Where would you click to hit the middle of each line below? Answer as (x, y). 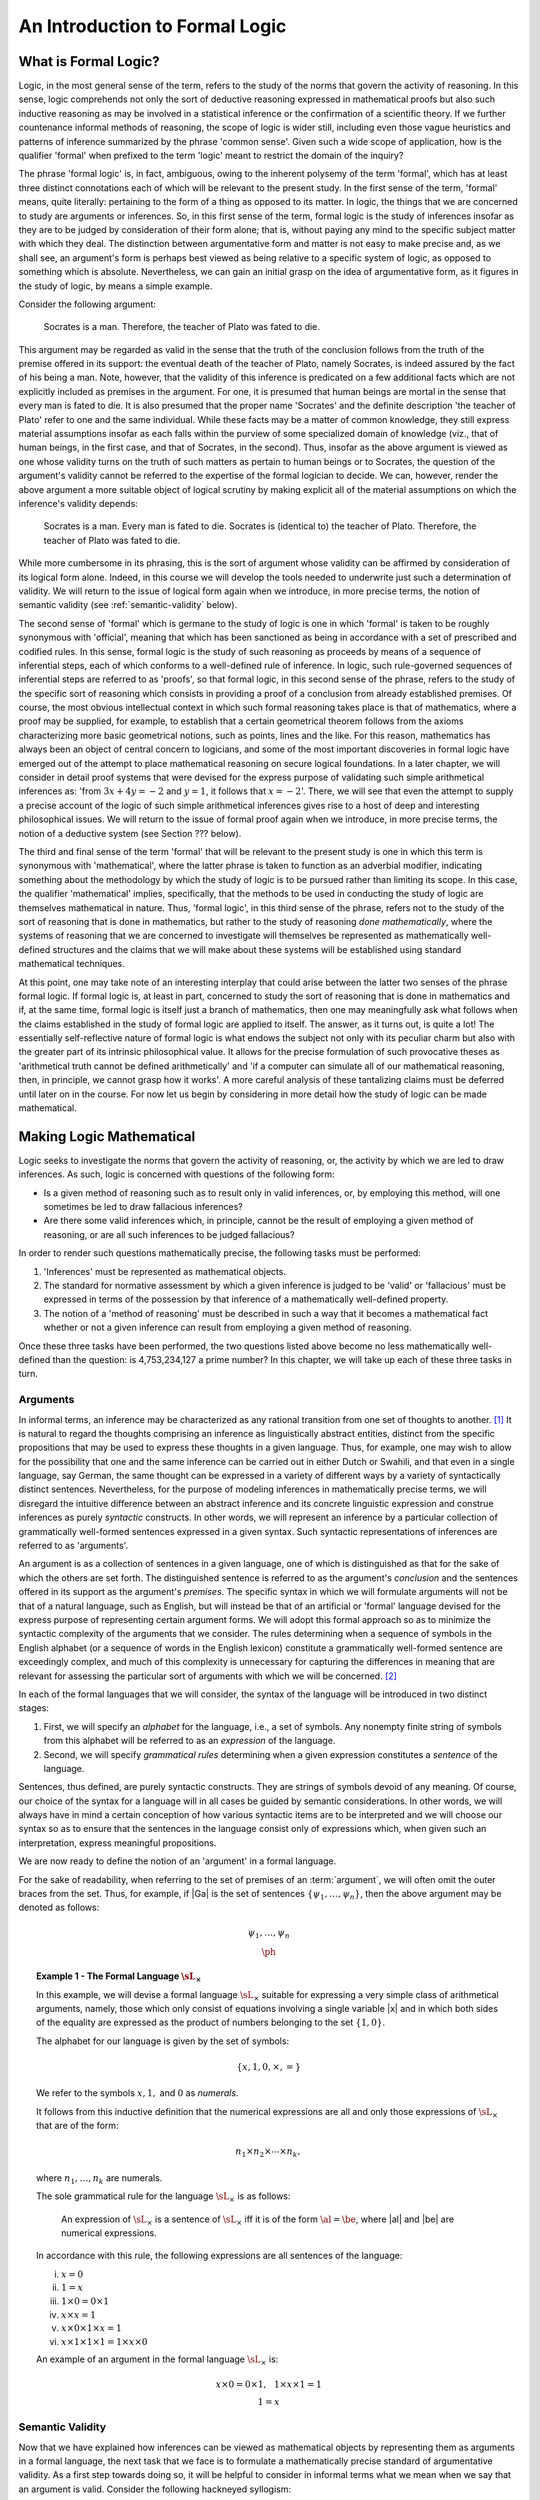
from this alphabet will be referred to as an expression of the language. (189, 1741)
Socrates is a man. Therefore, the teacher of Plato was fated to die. (181, 327)
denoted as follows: (59, 1907)
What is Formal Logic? (89, 61)
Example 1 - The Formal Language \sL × (119, 1977)
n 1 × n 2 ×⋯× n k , (268, 2153)
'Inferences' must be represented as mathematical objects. (165, 1271)
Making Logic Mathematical (107, 1136)
